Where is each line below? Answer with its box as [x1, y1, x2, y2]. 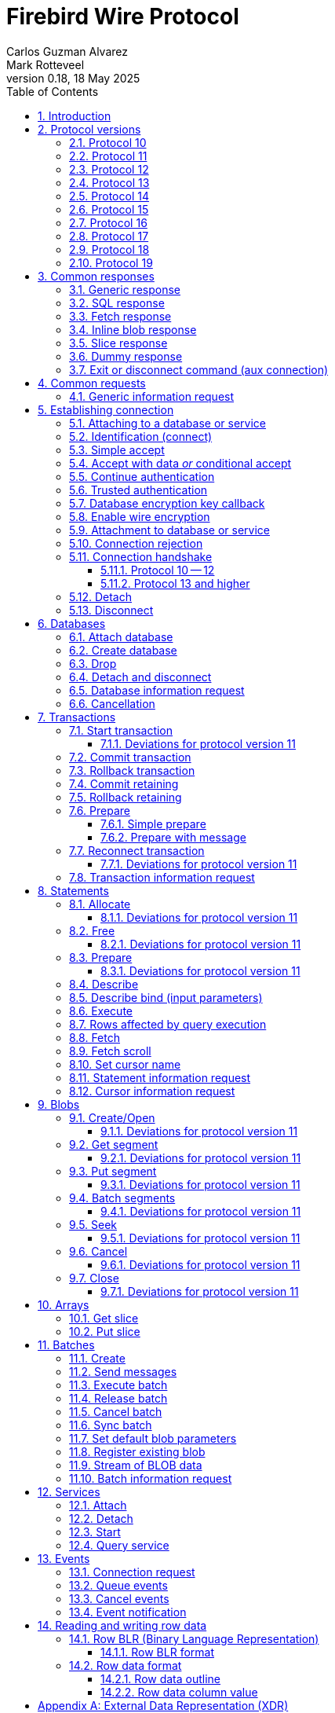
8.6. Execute [69, 1003, 133, 1018]
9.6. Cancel [69, 1244, 128, 1258]
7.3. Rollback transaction [69, 763, 195, 777]
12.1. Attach [69, 1498, 127, 1512]
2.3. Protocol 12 [69, 162, 149, 176]
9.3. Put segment [69, 1164, 157, 1178]
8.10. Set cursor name [69, 1057, 181, 1071]
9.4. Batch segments [69, 1190, 176, 1205]
